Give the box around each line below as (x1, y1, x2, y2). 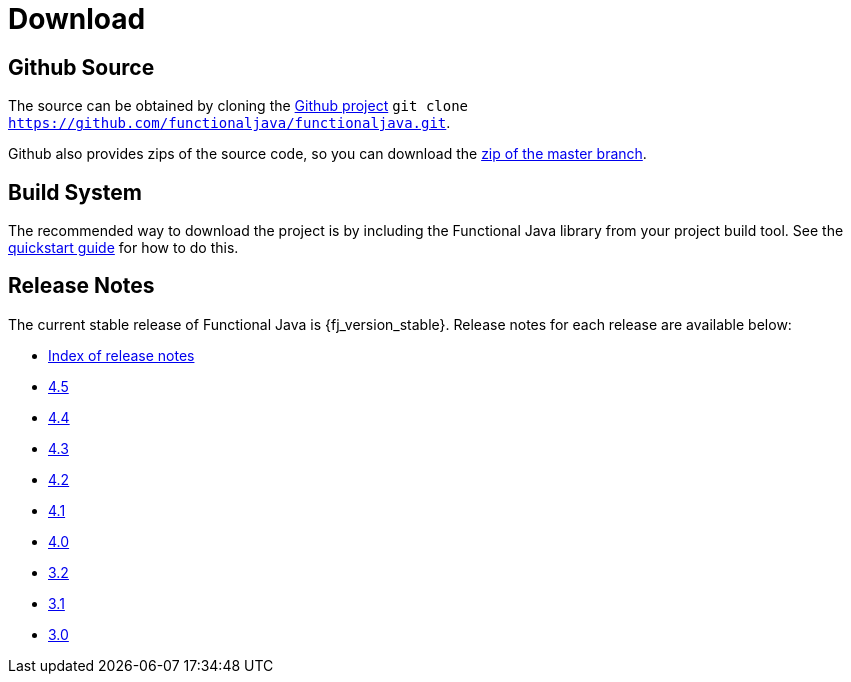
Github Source (8, 54, 155, 80)
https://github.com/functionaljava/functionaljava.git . (8, 114, 451, 132)
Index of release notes (48, 346, 195, 364)
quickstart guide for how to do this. (8, 239, 239, 257)
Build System (8, 179, 142, 205)
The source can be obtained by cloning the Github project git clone (8, 97, 469, 115)
